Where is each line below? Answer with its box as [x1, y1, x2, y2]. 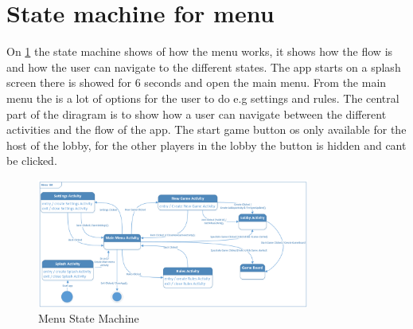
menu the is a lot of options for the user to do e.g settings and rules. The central [6, 89, 399, 106]
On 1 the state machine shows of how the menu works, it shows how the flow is [6, 43, 393, 60]
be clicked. [6, 152, 57, 169]
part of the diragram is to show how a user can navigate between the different [6, 105, 387, 122]
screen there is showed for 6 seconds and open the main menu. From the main [6, 74, 387, 91]
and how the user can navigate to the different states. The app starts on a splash [6, 58, 401, 75]
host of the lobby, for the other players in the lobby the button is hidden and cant [6, 136, 407, 153]
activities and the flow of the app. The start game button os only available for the [6, 121, 407, 138]
